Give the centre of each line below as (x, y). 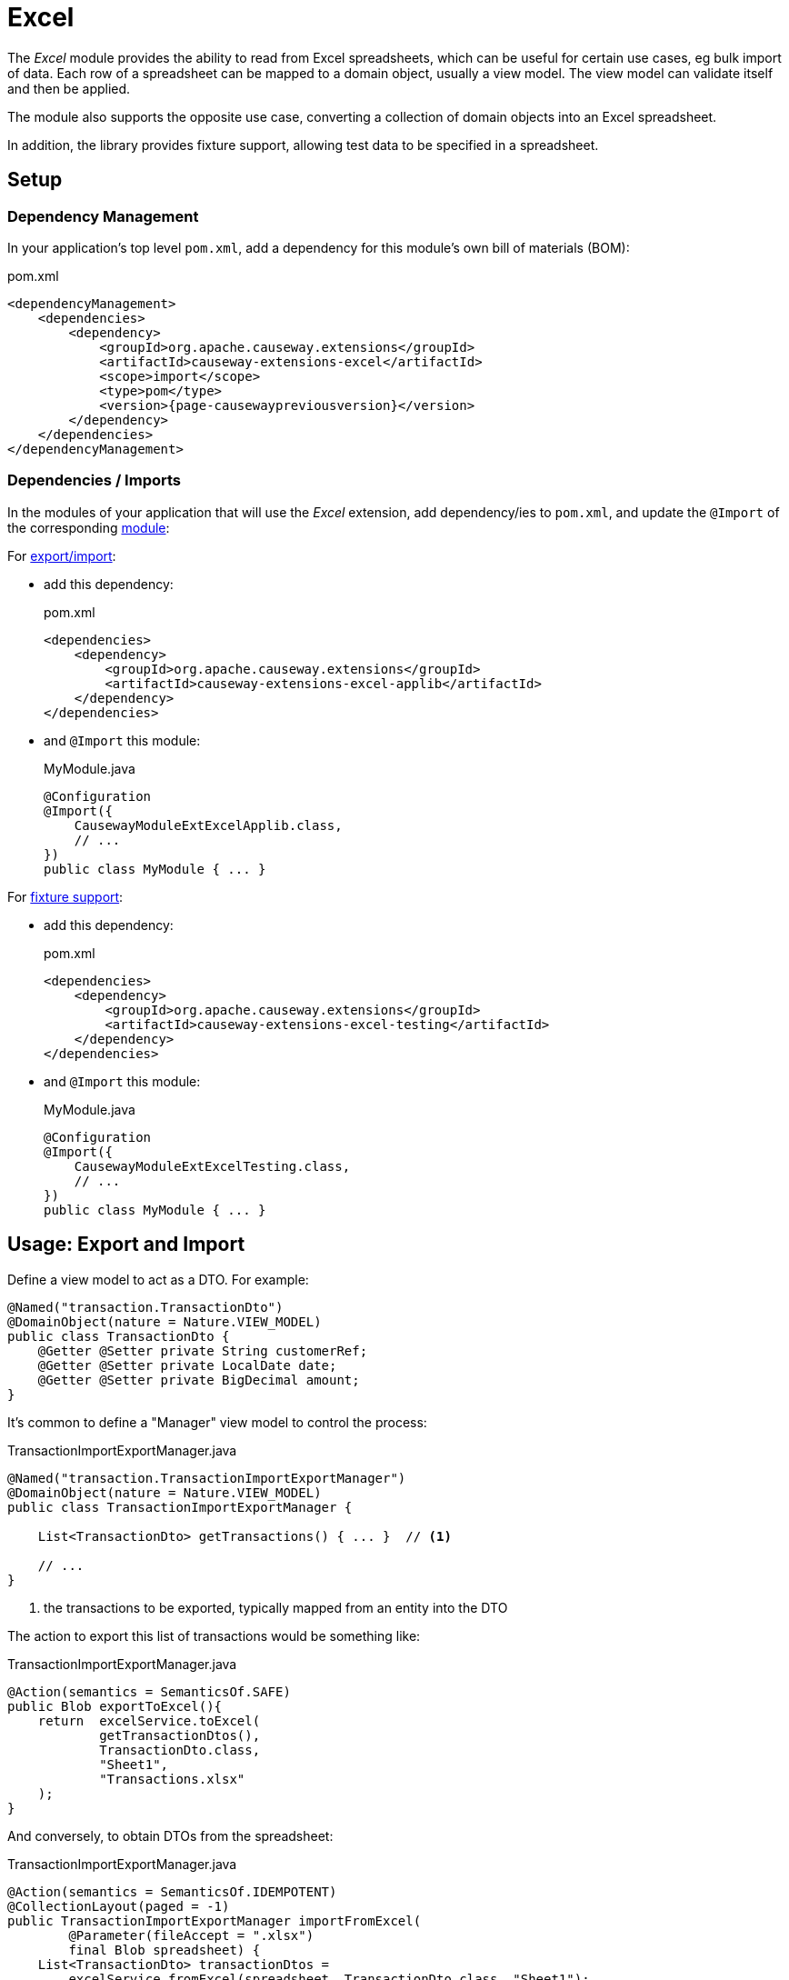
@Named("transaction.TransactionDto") (145, 1307)
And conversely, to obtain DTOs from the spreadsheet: (170, 1835)
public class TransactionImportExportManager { (180, 1507)
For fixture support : (65, 896)
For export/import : (62, 555)
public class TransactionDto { (119, 1336)
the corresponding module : (89, 527)
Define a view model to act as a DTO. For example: (158, 1279)
